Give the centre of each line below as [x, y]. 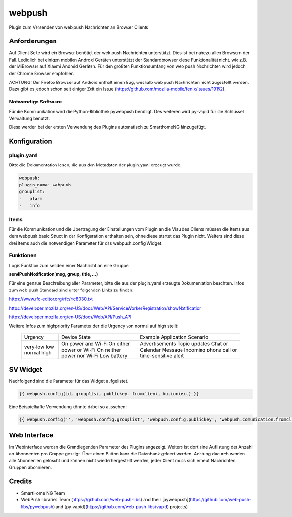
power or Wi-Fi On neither [91, 350]
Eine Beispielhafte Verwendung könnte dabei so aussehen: [68, 407]
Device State [76, 337]
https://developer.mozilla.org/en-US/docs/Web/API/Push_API [70, 317]
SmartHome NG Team [43, 493]
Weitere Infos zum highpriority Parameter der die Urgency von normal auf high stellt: [94, 326]
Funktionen [23, 255]
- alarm [31, 198]
